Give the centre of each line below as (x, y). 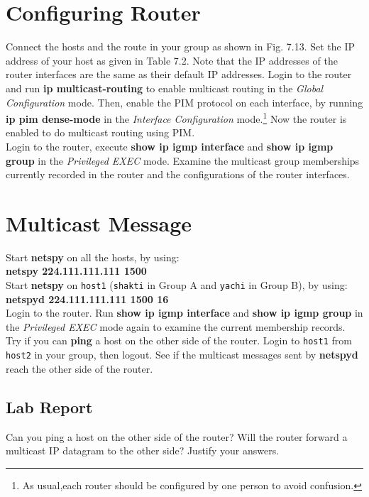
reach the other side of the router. (79, 368)
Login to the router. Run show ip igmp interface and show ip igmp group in (184, 313)
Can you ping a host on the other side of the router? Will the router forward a (177, 436)
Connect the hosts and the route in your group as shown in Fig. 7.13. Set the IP (180, 47)
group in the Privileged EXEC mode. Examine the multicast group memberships (183, 160)
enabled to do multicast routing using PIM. (100, 132)
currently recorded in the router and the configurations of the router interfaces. (178, 174)
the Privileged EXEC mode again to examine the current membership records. (176, 326)
